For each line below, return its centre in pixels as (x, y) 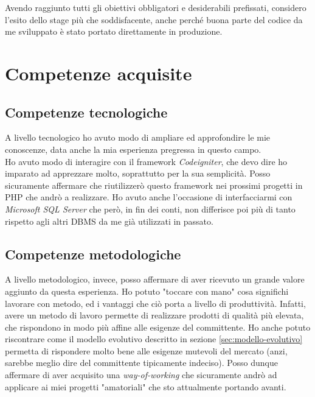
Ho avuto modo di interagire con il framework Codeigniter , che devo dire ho (146, 161)
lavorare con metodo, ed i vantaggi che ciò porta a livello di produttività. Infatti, (155, 303)
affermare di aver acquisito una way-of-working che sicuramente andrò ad (141, 375)
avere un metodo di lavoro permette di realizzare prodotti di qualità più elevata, (154, 315)
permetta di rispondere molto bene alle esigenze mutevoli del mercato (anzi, (146, 350)
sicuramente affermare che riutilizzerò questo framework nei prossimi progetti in (154, 185)
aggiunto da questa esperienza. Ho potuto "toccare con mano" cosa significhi (147, 291)
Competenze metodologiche (93, 254)
